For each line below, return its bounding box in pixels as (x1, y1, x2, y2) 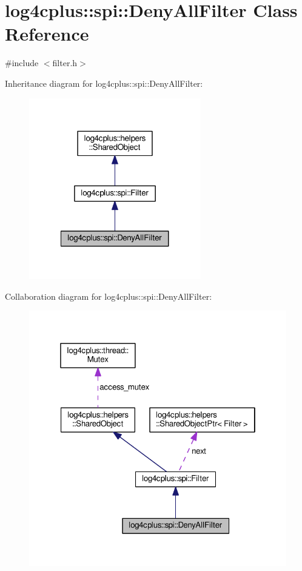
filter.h (52, 56, 78, 69)
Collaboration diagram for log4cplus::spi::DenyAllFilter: (5, 289, 212, 302)
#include (5, 56, 39, 69)
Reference (5, 21, 89, 46)
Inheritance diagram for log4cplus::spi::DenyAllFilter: (5, 76, 203, 89)
